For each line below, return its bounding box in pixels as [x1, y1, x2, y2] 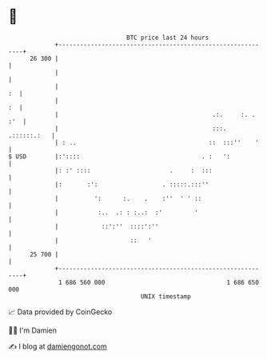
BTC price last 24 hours [126, 34, 209, 42]
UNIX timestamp [140, 292, 192, 301]
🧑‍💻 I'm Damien [8, 325, 58, 335]
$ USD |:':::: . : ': [8, 152, 230, 161]
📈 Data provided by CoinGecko [8, 307, 113, 317]
